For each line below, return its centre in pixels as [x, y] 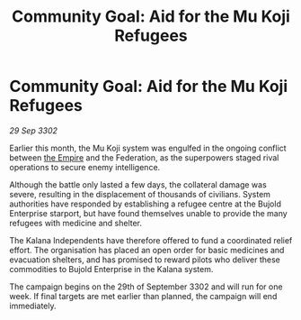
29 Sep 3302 [34, 130]
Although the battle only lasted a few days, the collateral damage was [138, 184]
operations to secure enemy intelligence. [85, 167]
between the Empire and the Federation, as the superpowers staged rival [144, 157]
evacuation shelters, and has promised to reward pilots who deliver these [145, 260]
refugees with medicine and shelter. [75, 223]
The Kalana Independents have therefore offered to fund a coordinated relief [151, 240]
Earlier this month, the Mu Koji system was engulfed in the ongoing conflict [148, 148]
